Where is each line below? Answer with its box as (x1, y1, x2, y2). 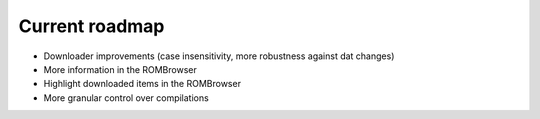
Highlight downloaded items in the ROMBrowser (43, 78, 242, 90)
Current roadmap (18, 15, 165, 37)
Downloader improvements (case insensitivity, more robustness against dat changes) (43, 50, 395, 62)
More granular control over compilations (43, 91, 209, 104)
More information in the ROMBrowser (43, 63, 197, 75)
